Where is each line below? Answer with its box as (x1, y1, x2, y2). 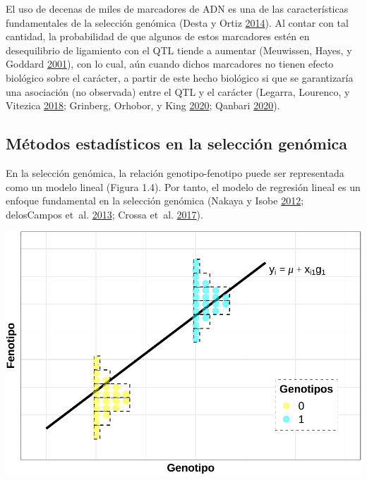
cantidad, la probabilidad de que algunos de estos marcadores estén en (6, 29, 310, 44)
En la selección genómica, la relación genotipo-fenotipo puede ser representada (6, 165, 344, 180)
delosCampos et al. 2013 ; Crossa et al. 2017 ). (6, 207, 203, 221)
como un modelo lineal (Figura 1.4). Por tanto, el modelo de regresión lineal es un (6, 179, 361, 194)
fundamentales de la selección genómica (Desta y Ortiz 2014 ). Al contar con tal (6, 15, 349, 30)
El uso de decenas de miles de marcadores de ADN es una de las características (6, 1, 349, 16)
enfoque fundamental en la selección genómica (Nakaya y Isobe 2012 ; (6, 193, 304, 208)
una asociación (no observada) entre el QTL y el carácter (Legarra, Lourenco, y (6, 84, 350, 99)
